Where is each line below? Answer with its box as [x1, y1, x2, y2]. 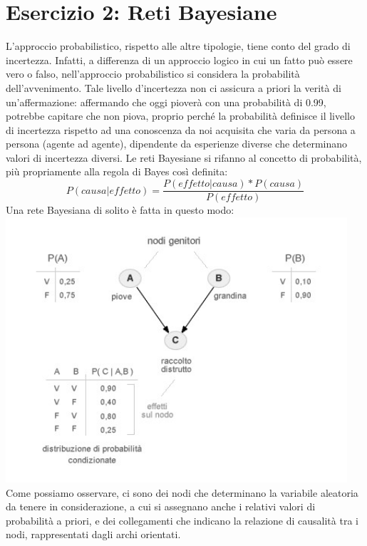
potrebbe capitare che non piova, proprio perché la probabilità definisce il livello [6, 108, 355, 123]
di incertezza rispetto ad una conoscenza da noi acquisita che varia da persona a [6, 122, 356, 137]
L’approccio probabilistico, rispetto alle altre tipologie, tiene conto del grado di [6, 38, 351, 53]
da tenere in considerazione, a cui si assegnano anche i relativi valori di [6, 499, 316, 514]
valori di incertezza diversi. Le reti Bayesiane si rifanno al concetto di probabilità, [6, 150, 362, 165]
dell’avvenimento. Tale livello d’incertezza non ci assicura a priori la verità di [6, 80, 341, 95]
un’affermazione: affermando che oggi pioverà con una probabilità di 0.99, [6, 94, 326, 109]
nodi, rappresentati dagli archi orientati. [6, 527, 181, 542]
